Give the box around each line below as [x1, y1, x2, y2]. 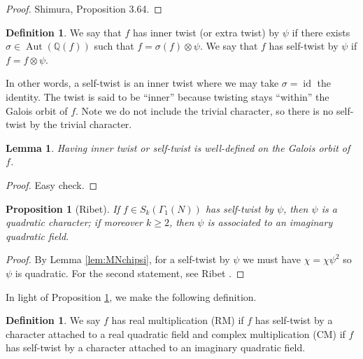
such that [94, 38, 134, 53]
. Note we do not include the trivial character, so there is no [76, 103, 334, 118]
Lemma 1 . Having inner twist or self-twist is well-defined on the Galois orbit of [6, 140, 350, 155]
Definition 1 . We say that [6, 24, 122, 39]
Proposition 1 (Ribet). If [6, 201, 120, 216]
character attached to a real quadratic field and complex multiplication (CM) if [6, 326, 346, 341]
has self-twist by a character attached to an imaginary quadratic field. [6, 340, 306, 355]
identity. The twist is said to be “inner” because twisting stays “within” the [6, 89, 329, 104]
